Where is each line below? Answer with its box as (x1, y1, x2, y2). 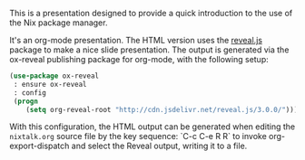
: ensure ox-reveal (13, 80, 88, 89)
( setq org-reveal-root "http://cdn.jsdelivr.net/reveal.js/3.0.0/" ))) (25, 105, 299, 114)
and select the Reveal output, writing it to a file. (71, 140, 248, 152)
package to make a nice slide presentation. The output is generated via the (9, 44, 290, 55)
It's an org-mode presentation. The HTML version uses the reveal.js (9, 35, 263, 45)
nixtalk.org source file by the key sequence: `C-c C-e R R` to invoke (9, 131, 268, 142)
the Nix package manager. (9, 17, 108, 28)
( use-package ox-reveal (9, 71, 100, 80)
